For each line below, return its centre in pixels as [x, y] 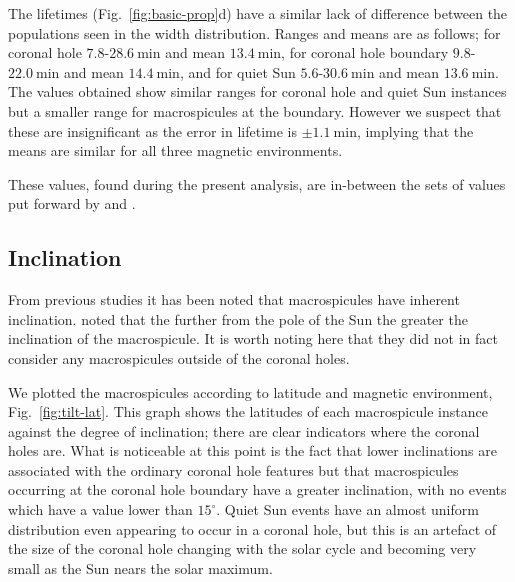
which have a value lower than [100, 509]
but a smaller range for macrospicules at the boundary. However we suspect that [255, 110]
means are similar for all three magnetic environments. [175, 150]
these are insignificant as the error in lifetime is [153, 130]
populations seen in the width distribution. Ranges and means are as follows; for [254, 32]
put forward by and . [72, 203]
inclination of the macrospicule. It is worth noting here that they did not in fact [253, 338]
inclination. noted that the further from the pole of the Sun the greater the [238, 318]
